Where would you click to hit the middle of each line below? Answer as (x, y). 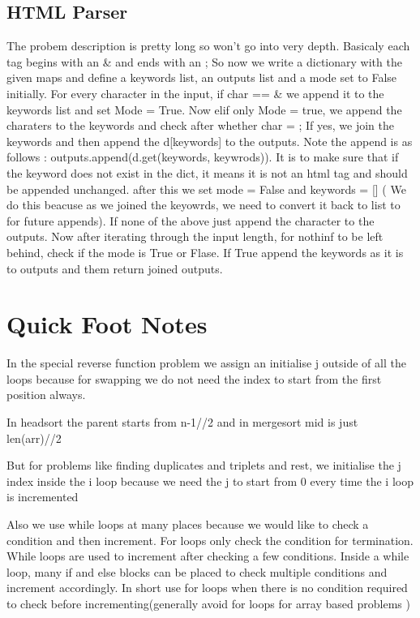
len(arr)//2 (34, 438)
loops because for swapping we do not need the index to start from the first (194, 378)
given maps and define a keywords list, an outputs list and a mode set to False (202, 77)
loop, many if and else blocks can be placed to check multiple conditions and (197, 571)
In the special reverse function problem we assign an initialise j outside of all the (206, 363)
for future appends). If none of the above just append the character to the (191, 220)
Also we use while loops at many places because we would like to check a (188, 524)
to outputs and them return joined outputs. (115, 268)
